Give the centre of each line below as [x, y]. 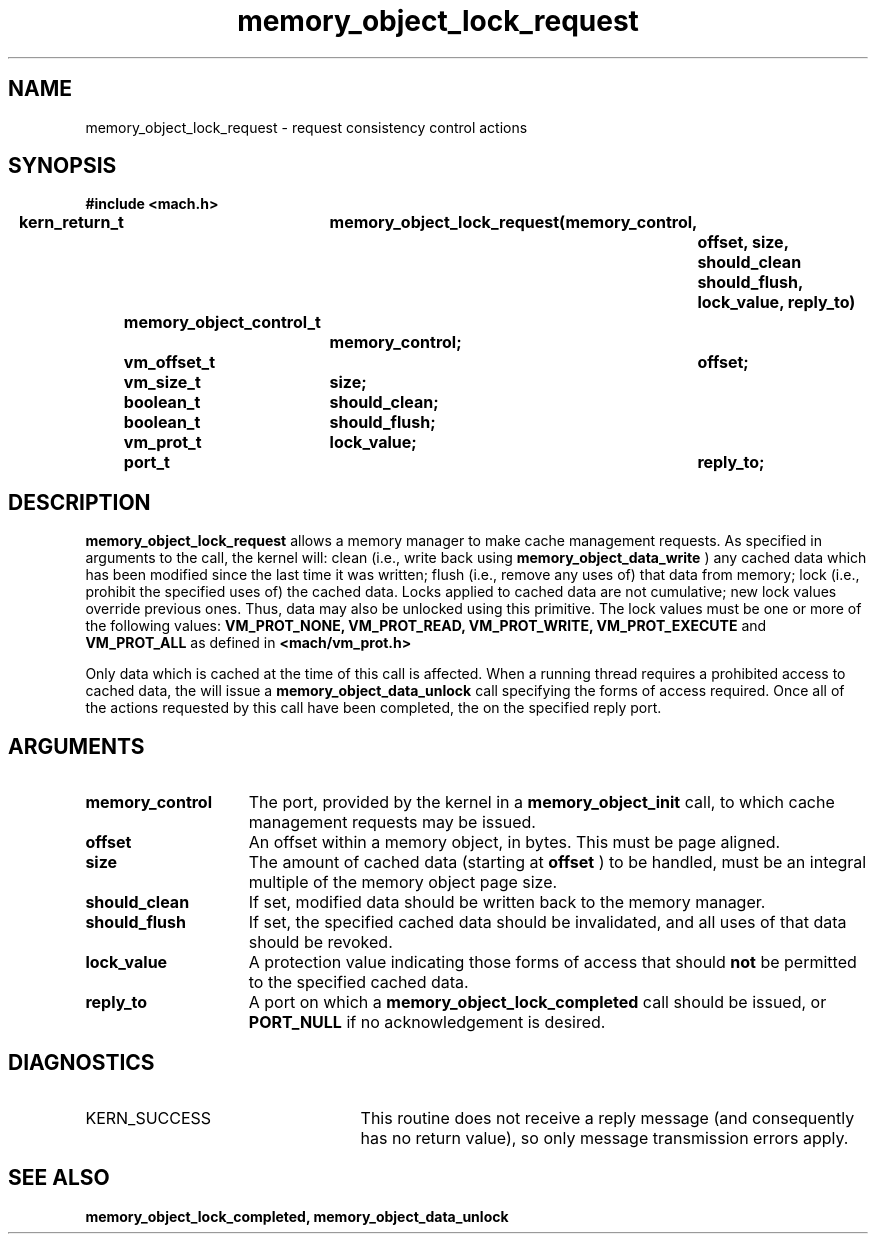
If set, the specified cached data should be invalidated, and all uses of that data [547, 922]
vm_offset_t [169, 362]
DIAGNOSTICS [81, 1062]
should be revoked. [320, 942]
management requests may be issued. [392, 822]
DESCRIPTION [79, 502]
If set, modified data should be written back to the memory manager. [507, 902]
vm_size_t [162, 382]
